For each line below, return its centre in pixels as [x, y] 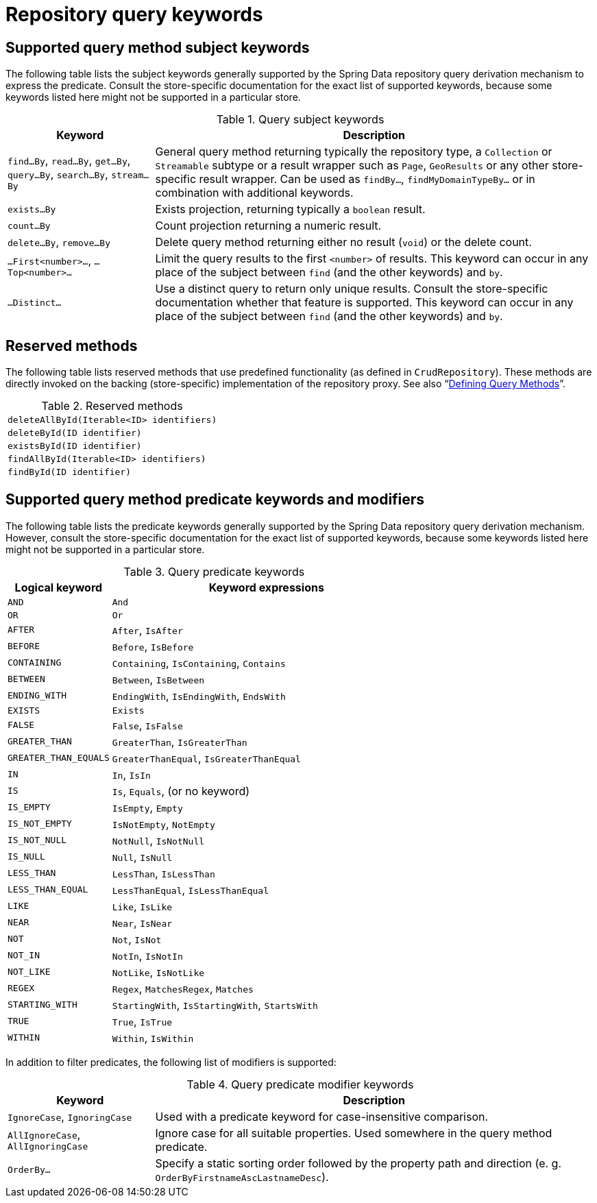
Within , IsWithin [153, 1037]
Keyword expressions [266, 587]
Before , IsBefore [153, 646]
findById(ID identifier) [70, 472]
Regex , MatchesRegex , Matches [183, 988]
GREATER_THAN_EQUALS [59, 758]
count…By [29, 226]
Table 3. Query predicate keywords [214, 571]
